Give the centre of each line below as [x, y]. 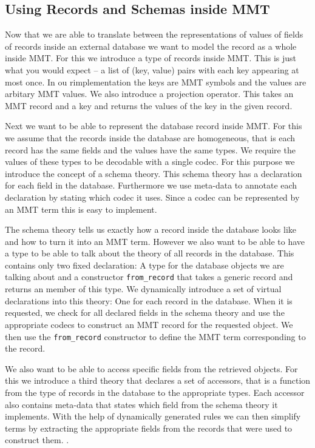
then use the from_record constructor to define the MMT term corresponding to [155, 336]
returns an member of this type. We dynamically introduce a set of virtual [143, 289]
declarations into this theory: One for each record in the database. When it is [149, 300]
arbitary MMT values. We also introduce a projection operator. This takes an [149, 94]
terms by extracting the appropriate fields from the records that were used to [149, 428]
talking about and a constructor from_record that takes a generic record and [149, 277]
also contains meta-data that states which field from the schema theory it [141, 404]
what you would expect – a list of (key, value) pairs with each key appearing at [152, 69]
